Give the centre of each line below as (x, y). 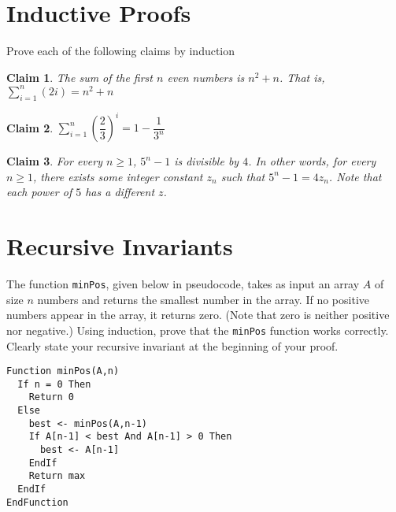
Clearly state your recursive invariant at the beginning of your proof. (172, 345)
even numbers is (206, 77)
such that (243, 176)
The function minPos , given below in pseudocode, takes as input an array (183, 284)
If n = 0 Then (54, 384)
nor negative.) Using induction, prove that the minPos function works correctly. (198, 330)
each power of (39, 192)
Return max (57, 476)
